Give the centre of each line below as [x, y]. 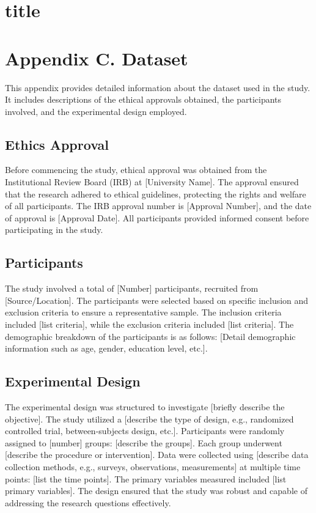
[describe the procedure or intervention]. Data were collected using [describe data [157, 455]
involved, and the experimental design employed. [96, 111]
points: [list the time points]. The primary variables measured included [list [146, 478]
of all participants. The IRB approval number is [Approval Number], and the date [158, 206]
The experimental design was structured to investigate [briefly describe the [145, 407]
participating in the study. [54, 230]
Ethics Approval [57, 144]
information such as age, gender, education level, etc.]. [106, 348]
